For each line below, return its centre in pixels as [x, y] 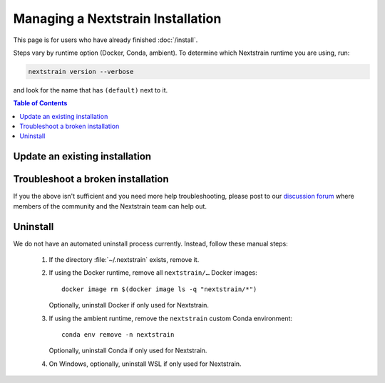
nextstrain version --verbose [81, 72]
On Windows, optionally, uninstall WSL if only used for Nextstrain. [145, 364]
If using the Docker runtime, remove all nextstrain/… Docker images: [153, 273]
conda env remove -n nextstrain [118, 335]
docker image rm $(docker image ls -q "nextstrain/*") [159, 289]
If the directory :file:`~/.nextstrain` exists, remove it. [124, 260]
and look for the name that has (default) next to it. [91, 90]
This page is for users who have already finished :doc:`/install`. [106, 40]
